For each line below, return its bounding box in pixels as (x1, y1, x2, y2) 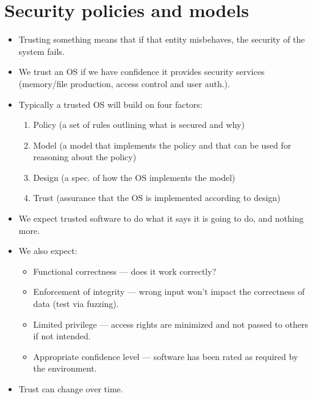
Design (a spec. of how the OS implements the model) (33, 171, 236, 183)
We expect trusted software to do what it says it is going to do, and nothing (18, 212, 304, 225)
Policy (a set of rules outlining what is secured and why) (33, 118, 245, 131)
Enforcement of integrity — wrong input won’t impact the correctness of (33, 285, 305, 298)
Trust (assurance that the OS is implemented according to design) (33, 191, 281, 204)
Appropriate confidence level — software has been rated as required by (33, 350, 298, 362)
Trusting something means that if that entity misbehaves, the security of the (18, 33, 305, 46)
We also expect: (18, 244, 77, 257)
